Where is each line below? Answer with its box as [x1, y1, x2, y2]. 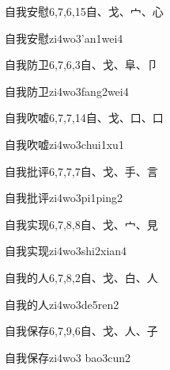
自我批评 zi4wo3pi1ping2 [5, 189, 123, 206]
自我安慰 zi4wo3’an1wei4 [5, 29, 123, 46]
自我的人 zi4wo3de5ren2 [5, 296, 119, 312]
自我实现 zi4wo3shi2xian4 [5, 242, 127, 259]
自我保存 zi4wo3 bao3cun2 [5, 349, 131, 365]
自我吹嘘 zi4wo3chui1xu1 [5, 135, 124, 152]
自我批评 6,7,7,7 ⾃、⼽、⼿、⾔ [5, 162, 158, 179]
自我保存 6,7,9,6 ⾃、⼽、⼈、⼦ [5, 322, 158, 339]
